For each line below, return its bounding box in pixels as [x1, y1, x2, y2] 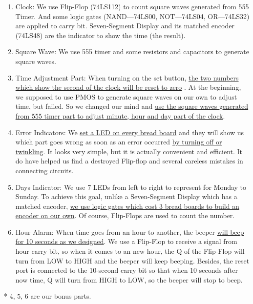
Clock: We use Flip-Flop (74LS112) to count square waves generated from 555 [15, 1, 249, 11]
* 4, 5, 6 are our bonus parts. [4, 291, 91, 301]
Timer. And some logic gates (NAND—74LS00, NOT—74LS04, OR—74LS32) [15, 11, 250, 21]
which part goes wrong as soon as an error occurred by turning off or [15, 137, 222, 147]
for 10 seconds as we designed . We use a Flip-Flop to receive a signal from [15, 236, 237, 246]
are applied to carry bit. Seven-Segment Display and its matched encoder [15, 20, 234, 31]
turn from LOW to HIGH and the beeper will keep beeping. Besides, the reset [15, 255, 250, 265]
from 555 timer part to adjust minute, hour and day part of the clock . [15, 110, 225, 121]
